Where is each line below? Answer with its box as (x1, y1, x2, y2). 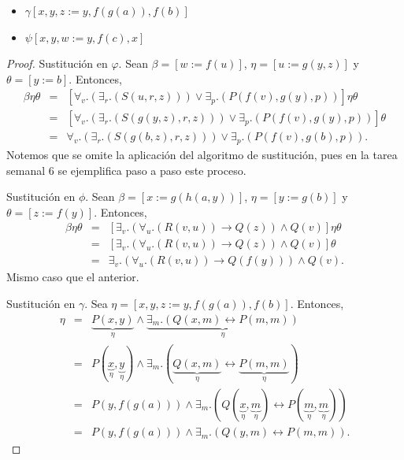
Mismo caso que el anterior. (6, 269, 139, 285)
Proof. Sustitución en (6, 55, 108, 72)
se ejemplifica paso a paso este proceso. (57, 161, 246, 178)
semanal (6, 161, 46, 178)
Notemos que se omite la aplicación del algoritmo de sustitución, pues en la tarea (6, 146, 398, 162)
